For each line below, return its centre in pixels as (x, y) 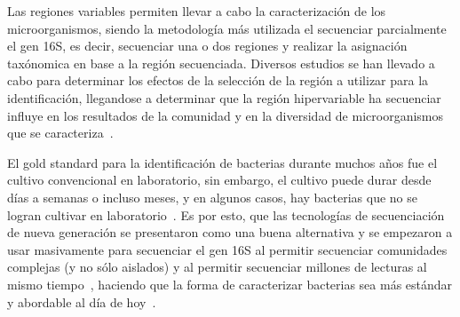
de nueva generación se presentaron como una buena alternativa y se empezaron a (230, 232)
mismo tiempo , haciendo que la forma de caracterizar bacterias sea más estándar (230, 284)
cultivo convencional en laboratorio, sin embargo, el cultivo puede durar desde (219, 180)
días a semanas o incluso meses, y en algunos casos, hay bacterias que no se (213, 197)
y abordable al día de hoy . (82, 301)
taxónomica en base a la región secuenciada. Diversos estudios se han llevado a (221, 63)
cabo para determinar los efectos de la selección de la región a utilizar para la (218, 80)
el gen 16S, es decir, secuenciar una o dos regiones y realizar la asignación (207, 46)
